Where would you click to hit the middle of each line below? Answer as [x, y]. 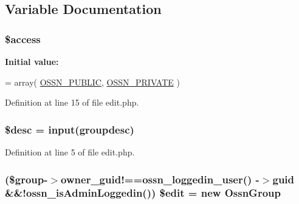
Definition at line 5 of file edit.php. [70, 152]
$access [23, 39]
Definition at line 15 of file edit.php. [72, 102]
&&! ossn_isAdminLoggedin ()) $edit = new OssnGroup [143, 193]
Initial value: [32, 61]
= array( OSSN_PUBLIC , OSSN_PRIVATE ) [92, 82]
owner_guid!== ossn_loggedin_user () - [160, 179]
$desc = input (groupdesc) [70, 129]
